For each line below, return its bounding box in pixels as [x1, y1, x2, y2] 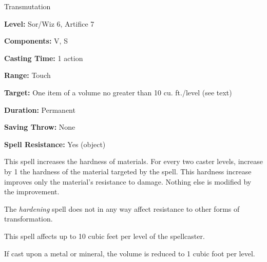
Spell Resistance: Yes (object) [4, 138, 106, 149]
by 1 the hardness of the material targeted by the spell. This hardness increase [4, 166, 252, 176]
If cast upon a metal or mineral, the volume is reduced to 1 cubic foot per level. [4, 248, 255, 258]
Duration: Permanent [4, 104, 75, 115]
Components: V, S [4, 35, 68, 46]
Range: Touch [4, 70, 51, 80]
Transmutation [4, 1, 51, 11]
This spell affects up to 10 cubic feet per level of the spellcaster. [4, 230, 205, 241]
